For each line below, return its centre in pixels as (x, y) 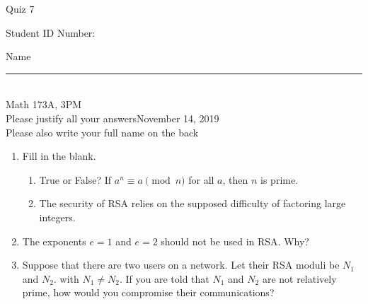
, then (235, 179)
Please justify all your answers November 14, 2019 (113, 118)
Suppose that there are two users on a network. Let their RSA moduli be (181, 265)
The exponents (54, 241)
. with (66, 278)
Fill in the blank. (59, 156)
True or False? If (75, 179)
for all (201, 179)
